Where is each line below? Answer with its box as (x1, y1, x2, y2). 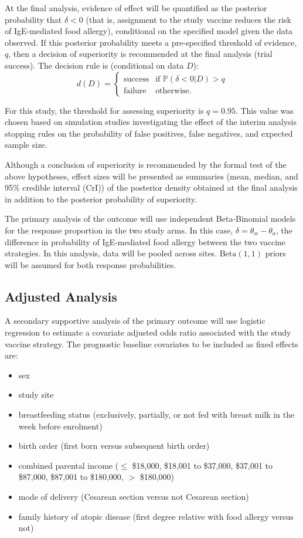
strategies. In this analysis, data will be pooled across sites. (5, 247, 217, 259)
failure (123, 86, 147, 95)
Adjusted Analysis (5, 287, 117, 305)
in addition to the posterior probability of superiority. (5, 192, 197, 205)
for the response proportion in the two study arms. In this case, (5, 224, 233, 236)
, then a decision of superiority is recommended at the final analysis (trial (8, 48, 273, 60)
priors (265, 247, 286, 259)
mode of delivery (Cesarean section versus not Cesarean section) (18, 490, 249, 503)
